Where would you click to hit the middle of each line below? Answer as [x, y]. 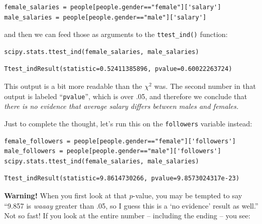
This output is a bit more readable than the [73, 86]
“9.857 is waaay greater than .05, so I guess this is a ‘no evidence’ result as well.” [131, 205]
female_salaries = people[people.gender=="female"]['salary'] [113, 7]
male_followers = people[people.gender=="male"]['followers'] [113, 151]
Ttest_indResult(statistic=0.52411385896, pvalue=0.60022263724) [118, 69]
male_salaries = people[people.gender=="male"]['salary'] [105, 17]
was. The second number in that [205, 86]
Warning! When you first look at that [66, 195]
